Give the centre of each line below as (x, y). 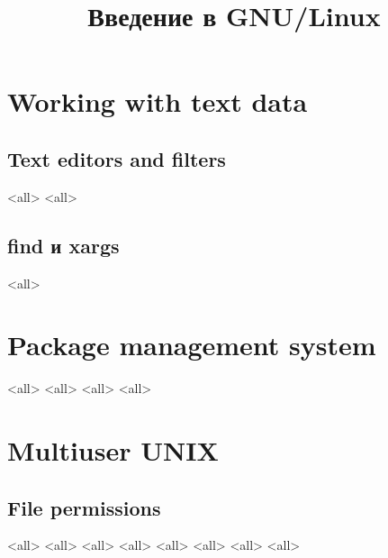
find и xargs (63, 245)
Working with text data (158, 101)
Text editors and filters (117, 158)
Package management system (192, 345)
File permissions (84, 507)
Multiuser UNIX (113, 450)
